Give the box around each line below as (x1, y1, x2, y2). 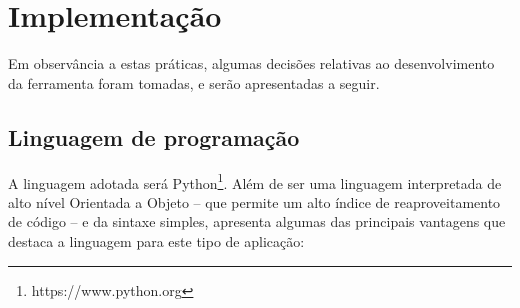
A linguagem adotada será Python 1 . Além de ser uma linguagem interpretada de (8, 169, 502, 193)
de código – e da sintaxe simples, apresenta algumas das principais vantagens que (8, 211, 506, 232)
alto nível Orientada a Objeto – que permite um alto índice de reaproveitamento (8, 191, 501, 212)
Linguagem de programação (8, 121, 300, 152)
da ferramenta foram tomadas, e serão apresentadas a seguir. (8, 72, 380, 93)
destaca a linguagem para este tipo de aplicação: (8, 230, 305, 251)
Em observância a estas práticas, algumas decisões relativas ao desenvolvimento (8, 53, 495, 74)
